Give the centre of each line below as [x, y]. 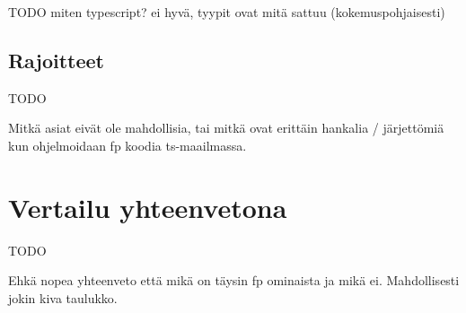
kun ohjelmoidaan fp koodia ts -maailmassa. [127, 145]
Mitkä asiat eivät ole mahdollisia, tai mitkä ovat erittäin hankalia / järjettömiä [226, 128]
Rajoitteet [56, 60]
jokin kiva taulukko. [63, 297]
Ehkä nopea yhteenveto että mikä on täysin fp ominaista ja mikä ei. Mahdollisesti [234, 280]
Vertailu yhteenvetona [148, 207]
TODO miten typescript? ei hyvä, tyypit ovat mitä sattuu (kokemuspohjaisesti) [227, 12]
